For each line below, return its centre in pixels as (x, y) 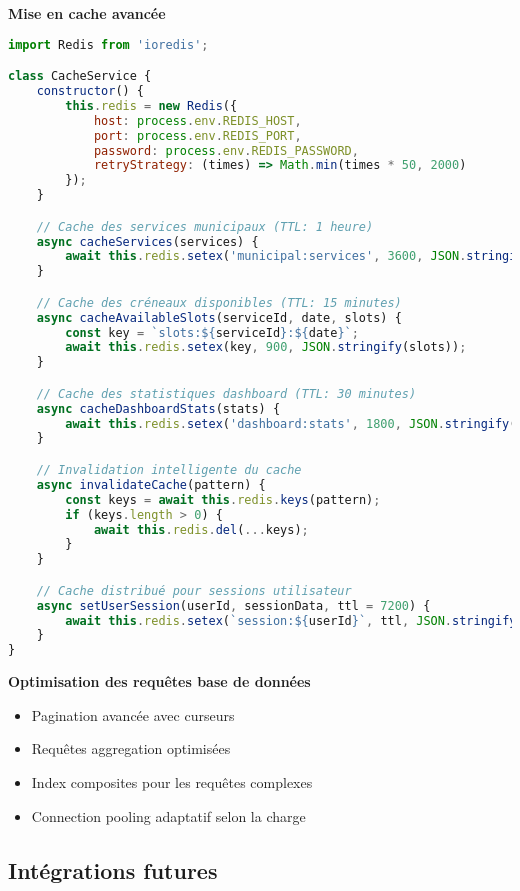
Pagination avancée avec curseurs (133, 714)
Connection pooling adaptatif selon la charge (168, 815)
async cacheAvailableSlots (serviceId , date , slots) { (219, 317)
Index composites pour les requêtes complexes (172, 781)
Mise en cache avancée (87, 13)
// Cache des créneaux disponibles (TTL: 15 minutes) (219, 302)
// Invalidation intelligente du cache (169, 470)
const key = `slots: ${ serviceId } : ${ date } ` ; (212, 332)
